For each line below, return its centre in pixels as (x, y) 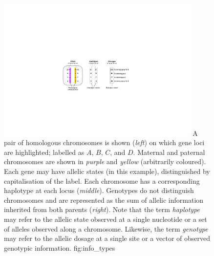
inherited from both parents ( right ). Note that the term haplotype (102, 209)
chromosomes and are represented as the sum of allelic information (104, 200)
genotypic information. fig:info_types (60, 247)
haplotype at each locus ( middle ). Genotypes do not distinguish (99, 190)
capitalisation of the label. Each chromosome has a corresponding (102, 181)
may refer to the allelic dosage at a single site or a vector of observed (107, 238)
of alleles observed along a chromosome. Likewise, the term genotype (106, 228)
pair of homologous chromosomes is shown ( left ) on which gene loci (104, 142)
